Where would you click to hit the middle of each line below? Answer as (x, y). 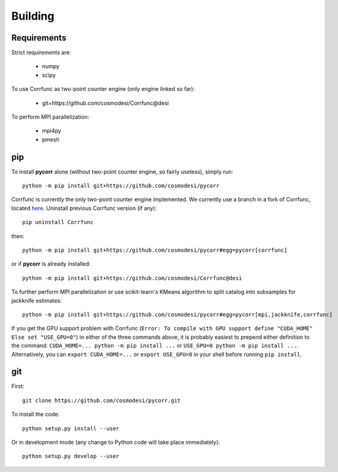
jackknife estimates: (36, 300)
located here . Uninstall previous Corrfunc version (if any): (84, 208)
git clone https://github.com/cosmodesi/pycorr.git (102, 400)
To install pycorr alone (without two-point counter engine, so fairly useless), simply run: (122, 171)
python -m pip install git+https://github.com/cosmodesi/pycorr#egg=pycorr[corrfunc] (155, 250)
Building (33, 16)
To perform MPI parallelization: (50, 117)
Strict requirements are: (41, 53)
